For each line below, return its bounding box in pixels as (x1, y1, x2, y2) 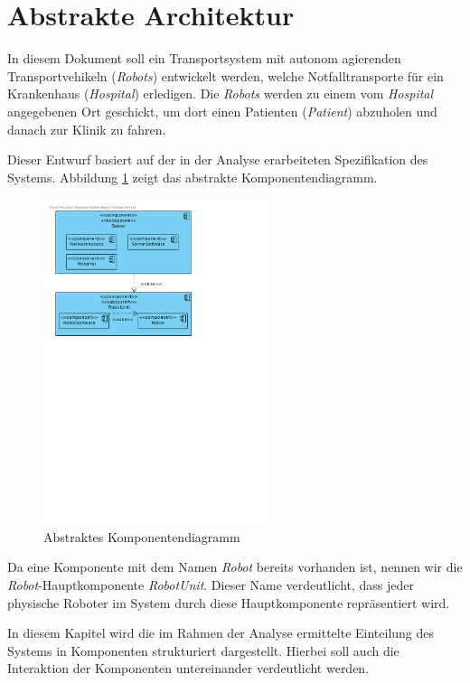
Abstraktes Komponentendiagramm (43, 527, 240, 546)
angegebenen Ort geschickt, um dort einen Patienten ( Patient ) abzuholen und (7, 101, 437, 120)
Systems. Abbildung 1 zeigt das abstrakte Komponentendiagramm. (7, 167, 378, 186)
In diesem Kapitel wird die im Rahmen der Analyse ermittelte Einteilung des (7, 623, 435, 642)
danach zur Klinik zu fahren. (7, 119, 166, 138)
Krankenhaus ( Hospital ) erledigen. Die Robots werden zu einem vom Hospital (7, 84, 434, 103)
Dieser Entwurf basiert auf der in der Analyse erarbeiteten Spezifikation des (7, 150, 428, 169)
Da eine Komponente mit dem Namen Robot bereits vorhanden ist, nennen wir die (7, 557, 463, 576)
